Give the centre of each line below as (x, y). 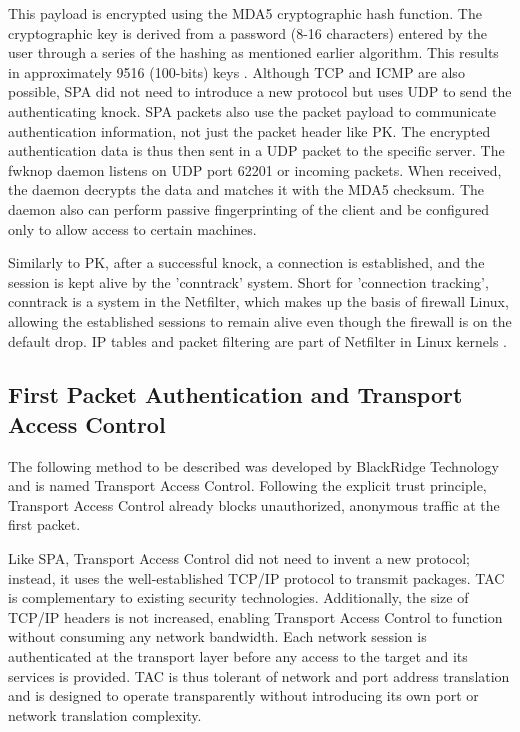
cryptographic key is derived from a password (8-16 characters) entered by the (247, 32)
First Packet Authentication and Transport (235, 394)
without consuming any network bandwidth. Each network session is (217, 636)
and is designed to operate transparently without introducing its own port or (243, 695)
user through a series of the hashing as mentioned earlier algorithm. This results (253, 52)
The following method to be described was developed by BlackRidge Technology (253, 465)
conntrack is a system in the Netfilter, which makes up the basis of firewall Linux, (258, 301)
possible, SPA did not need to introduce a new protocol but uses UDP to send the (260, 91)
